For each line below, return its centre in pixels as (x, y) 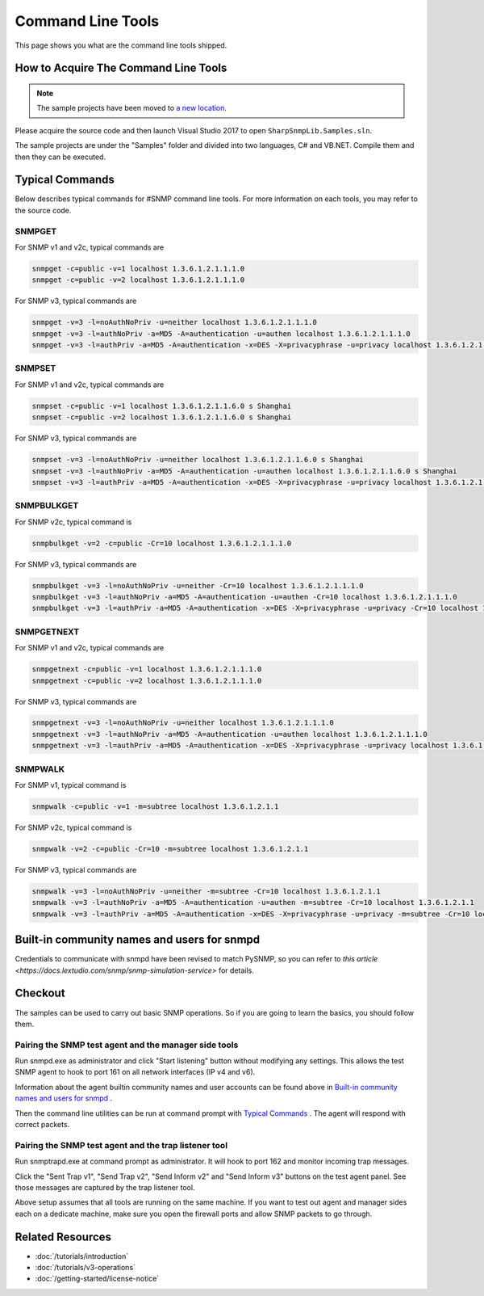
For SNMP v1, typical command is (71, 785)
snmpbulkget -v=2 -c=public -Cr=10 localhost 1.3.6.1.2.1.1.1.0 (162, 543)
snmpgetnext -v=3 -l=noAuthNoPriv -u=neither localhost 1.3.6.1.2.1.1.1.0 (183, 723)
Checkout (40, 993)
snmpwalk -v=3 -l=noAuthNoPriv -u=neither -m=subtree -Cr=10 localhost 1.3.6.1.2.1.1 (206, 891)
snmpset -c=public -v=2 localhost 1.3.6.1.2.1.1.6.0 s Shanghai (162, 417)
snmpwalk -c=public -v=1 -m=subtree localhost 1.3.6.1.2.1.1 (155, 806)
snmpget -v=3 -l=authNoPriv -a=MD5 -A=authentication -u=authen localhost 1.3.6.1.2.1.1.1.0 (221, 334)
